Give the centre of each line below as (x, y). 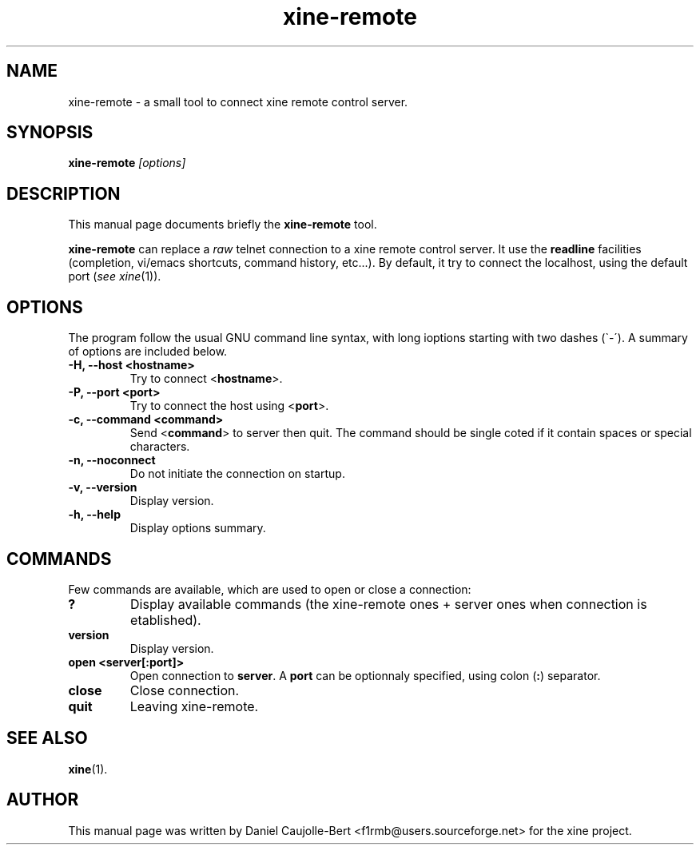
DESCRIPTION (64, 193)
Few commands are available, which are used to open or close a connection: (270, 589)
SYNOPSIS (50, 133)
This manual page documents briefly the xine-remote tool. (223, 225)
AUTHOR (43, 800)
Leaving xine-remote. (194, 706)
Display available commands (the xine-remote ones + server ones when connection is (389, 604)
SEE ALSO (47, 738)
